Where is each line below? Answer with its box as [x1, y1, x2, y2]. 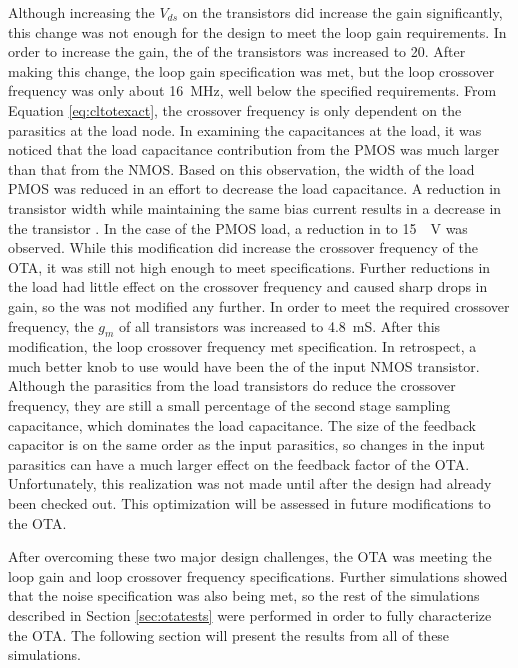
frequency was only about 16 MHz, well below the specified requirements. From [8, 80, 497, 101]
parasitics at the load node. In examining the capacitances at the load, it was [8, 119, 482, 140]
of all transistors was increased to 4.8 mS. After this [119, 315, 441, 336]
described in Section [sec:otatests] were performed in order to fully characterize [8, 605, 492, 626]
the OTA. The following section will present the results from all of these [8, 624, 450, 645]
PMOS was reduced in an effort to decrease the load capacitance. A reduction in [8, 178, 501, 199]
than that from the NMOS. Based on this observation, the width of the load [8, 158, 475, 179]
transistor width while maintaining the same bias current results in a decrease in [8, 197, 502, 218]
